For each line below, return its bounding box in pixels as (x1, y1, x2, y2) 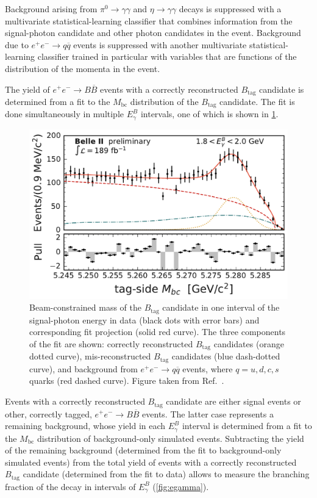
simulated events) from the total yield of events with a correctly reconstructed (5, 455, 297, 468)
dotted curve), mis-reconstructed (29, 350, 151, 363)
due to (5, 38, 29, 51)
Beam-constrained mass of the (29, 301, 141, 314)
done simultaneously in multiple (5, 107, 124, 120)
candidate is (259, 82, 304, 95)
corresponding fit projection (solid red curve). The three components (29, 325, 286, 338)
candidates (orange (213, 337, 284, 350)
